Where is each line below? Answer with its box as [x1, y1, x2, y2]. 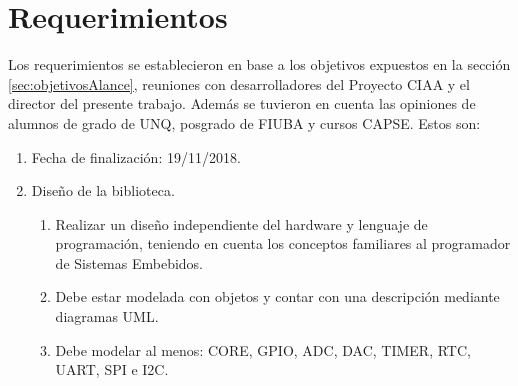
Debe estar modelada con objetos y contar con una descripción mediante [55, 286, 500, 307]
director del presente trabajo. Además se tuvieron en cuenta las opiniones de [8, 93, 476, 114]
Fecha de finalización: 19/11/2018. [31, 146, 241, 167]
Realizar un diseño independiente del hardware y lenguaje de [55, 213, 428, 234]
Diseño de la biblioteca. [31, 180, 175, 201]
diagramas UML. [55, 306, 159, 327]
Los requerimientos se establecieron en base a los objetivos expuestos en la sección [8, 54, 511, 75]
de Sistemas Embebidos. [55, 252, 204, 273]
